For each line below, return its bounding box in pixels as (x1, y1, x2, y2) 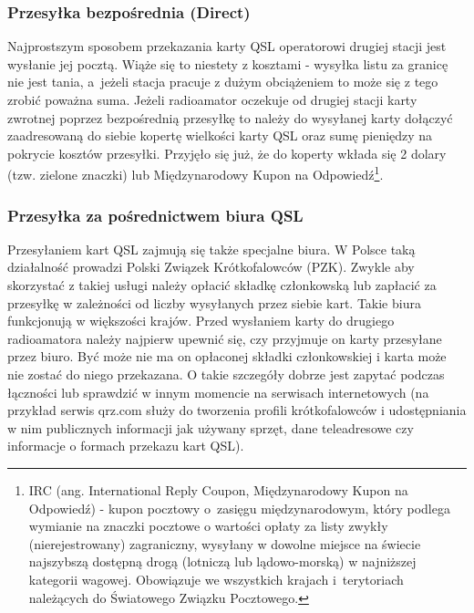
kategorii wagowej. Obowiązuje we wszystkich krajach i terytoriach (28, 569, 404, 588)
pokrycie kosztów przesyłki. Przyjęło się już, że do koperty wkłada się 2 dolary (7, 143, 447, 162)
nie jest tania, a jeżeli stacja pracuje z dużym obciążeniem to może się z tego (7, 72, 438, 91)
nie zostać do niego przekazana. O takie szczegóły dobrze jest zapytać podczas (7, 365, 445, 383)
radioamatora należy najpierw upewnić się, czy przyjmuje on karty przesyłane (7, 328, 442, 348)
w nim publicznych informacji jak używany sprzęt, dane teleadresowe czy (7, 418, 414, 437)
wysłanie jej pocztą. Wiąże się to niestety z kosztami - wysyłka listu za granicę (7, 54, 448, 73)
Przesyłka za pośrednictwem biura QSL (7, 203, 304, 226)
